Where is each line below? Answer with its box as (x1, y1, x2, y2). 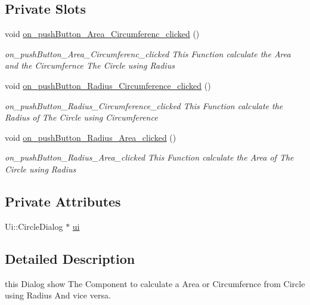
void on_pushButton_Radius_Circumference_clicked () (5, 79, 211, 91)
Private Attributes (5, 192, 121, 210)
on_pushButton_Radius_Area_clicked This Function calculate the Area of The (5, 151, 294, 164)
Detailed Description (5, 249, 135, 267)
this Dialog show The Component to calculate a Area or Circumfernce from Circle (5, 277, 305, 289)
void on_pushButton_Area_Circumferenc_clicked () (5, 27, 200, 40)
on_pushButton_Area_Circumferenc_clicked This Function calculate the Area (5, 47, 291, 60)
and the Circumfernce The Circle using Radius (5, 59, 175, 72)
